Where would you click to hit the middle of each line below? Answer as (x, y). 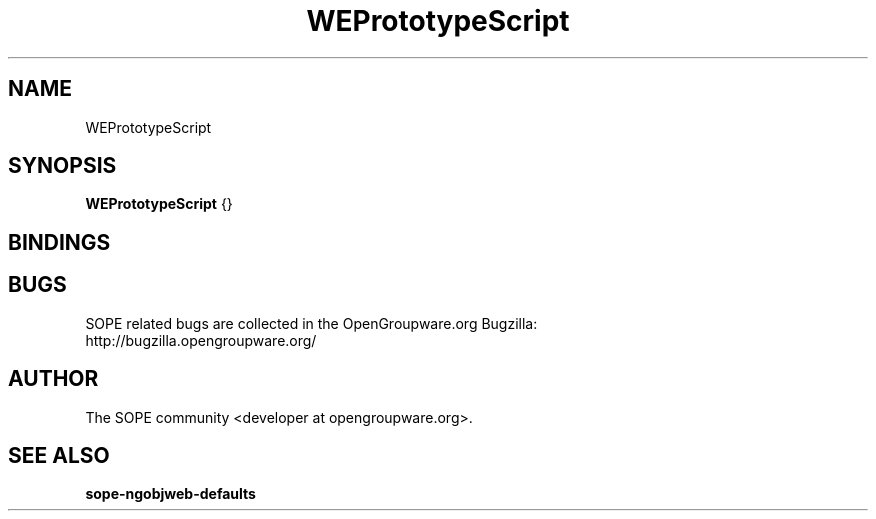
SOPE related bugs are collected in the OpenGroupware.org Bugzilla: (311, 323)
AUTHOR (53, 379)
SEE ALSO (59, 455)
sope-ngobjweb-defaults (170, 494)
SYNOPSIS (62, 166)
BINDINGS (59, 242)
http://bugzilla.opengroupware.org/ (201, 340)
